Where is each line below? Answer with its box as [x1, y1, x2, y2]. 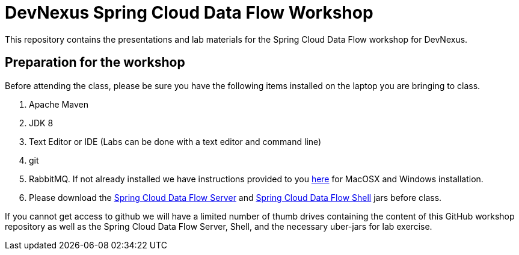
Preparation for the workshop [5, 55, 185, 70]
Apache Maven [29, 99, 88, 109]
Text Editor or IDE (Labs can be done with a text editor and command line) [29, 136, 322, 147]
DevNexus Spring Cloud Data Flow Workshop [5, 2, 373, 23]
